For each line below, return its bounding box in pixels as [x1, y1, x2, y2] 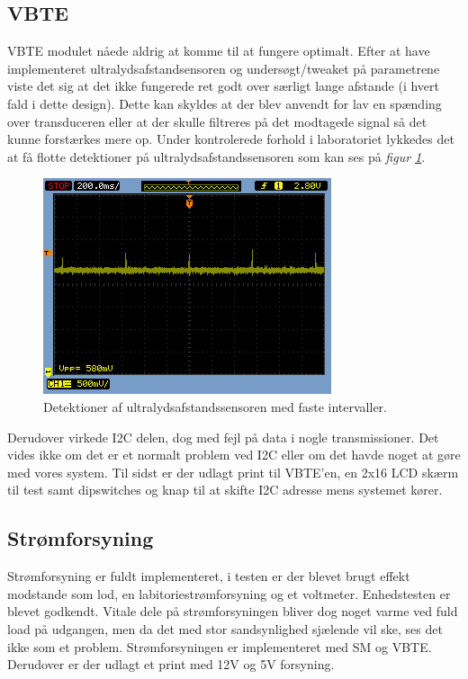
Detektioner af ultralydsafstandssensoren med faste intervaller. [43, 397, 387, 415]
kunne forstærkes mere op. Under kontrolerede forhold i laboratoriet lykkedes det [7, 130, 454, 148]
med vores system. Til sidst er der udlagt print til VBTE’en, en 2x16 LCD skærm [7, 462, 459, 481]
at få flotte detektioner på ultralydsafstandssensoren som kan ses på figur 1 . [7, 147, 426, 165]
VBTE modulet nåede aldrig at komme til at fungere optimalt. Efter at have [7, 41, 430, 60]
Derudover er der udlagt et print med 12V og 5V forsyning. [7, 655, 335, 674]
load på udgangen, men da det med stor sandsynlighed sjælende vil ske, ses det [7, 619, 443, 638]
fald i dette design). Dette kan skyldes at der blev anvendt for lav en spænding [7, 94, 442, 112]
